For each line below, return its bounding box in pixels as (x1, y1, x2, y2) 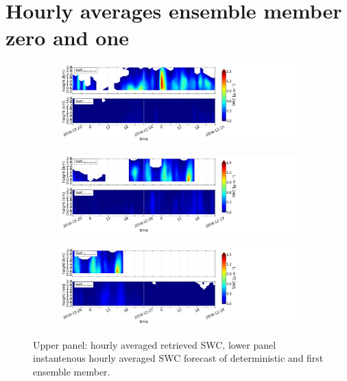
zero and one (5, 23, 130, 51)
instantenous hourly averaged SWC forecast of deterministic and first (33, 351, 324, 365)
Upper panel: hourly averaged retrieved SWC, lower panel (33, 337, 276, 351)
